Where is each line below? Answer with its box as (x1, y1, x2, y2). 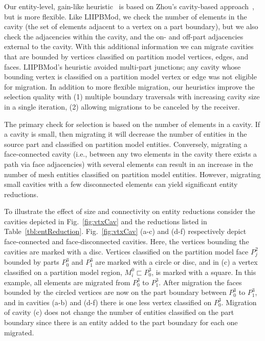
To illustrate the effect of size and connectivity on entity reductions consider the (4, 206, 255, 217)
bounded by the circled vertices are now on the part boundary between (4, 287, 227, 297)
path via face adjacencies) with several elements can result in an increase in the (4, 158, 253, 169)
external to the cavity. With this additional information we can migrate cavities (4, 41, 254, 52)
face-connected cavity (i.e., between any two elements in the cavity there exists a (4, 148, 257, 159)
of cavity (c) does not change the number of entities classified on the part (4, 307, 234, 317)
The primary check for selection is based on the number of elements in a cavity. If (4, 118, 260, 129)
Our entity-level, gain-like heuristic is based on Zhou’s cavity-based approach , (4, 1, 254, 11)
